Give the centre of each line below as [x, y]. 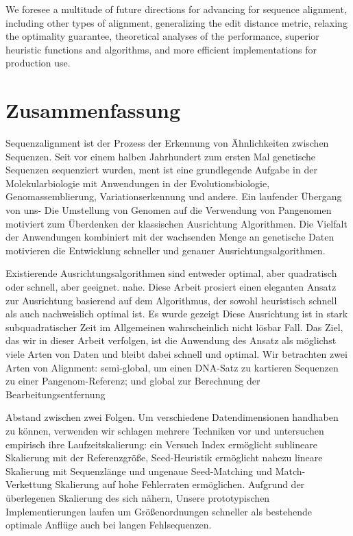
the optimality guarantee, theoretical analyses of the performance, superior [162, 36]
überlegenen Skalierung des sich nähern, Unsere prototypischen [138, 497]
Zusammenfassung [93, 110]
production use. [38, 63]
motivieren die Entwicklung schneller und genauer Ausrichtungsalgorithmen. [166, 250]
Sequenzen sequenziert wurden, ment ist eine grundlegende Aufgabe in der [161, 170]
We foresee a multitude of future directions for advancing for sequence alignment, [176, 9]
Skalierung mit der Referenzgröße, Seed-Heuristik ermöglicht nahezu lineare [164, 458]
